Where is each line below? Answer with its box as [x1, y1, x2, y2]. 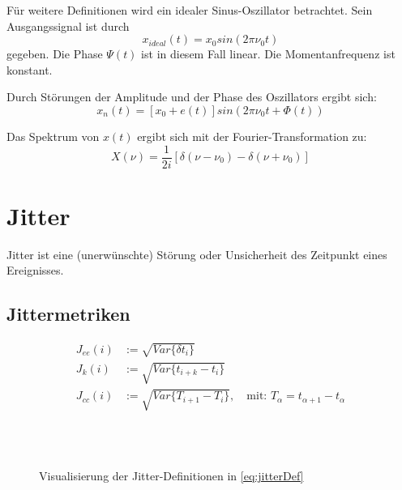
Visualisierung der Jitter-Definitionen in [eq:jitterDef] [39, 467, 304, 484]
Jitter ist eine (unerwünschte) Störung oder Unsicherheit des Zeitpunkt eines [6, 245, 387, 262]
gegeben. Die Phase [6, 45, 103, 62]
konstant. [6, 61, 53, 78]
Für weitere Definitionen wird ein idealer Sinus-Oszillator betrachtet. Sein [6, 2, 373, 18]
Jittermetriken [6, 301, 130, 326]
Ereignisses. [6, 262, 64, 279]
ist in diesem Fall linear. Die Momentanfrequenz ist [141, 45, 396, 62]
